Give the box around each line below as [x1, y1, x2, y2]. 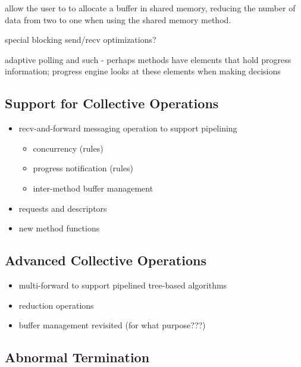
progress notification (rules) [33, 162, 133, 174]
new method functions [18, 222, 100, 234]
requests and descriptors [18, 202, 107, 214]
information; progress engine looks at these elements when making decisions [5, 65, 281, 77]
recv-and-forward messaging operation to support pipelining [18, 122, 237, 134]
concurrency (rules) [33, 142, 104, 154]
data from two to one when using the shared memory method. [5, 13, 231, 26]
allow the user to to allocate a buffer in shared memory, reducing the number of [5, 2, 296, 14]
